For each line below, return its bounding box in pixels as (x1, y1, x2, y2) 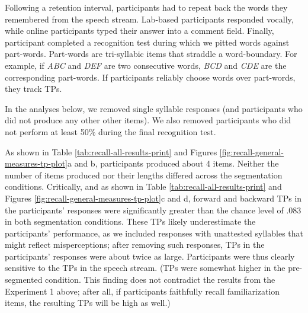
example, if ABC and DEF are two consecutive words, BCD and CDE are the (5, 59, 287, 71)
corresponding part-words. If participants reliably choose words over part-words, (5, 71, 296, 83)
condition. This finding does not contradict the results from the (45, 273, 275, 286)
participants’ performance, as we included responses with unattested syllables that (5, 226, 303, 239)
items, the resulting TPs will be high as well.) (5, 296, 171, 309)
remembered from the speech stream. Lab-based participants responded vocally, (5, 12, 294, 25)
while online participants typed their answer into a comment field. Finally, (5, 24, 274, 37)
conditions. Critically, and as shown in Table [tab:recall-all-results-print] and (5, 180, 282, 193)
